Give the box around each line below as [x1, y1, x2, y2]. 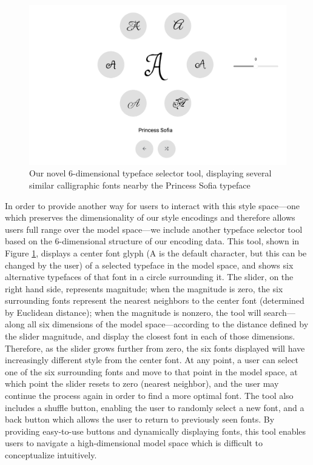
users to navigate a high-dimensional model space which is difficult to [5, 437, 263, 449]
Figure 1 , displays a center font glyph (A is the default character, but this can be [5, 246, 307, 259]
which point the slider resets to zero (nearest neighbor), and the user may [5, 377, 279, 390]
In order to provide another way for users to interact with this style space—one [5, 199, 300, 212]
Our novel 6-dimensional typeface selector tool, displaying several [29, 167, 272, 179]
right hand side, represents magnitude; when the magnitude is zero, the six [5, 282, 283, 295]
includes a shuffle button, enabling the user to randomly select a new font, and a [5, 401, 305, 413]
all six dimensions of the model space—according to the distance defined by [27, 318, 309, 330]
